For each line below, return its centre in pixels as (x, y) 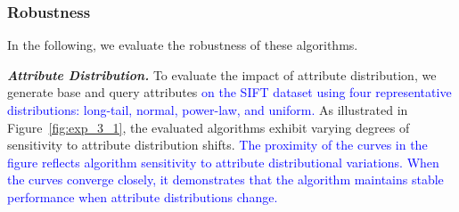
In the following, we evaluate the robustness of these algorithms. (183, 45)
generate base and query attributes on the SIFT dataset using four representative (229, 92)
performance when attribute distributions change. (143, 196)
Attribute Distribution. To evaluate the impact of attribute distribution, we (222, 74)
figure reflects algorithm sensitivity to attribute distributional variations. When (223, 162)
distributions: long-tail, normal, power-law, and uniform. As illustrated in (208, 110)
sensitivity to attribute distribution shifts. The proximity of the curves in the (217, 145)
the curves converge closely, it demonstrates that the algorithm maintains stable (225, 179)
